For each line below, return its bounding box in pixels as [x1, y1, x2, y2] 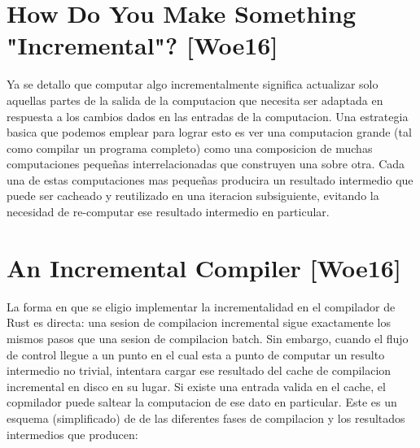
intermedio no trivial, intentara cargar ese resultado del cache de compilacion [7, 362, 392, 379]
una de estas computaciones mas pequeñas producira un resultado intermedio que [7, 171, 413, 188]
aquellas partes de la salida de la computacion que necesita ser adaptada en [7, 91, 383, 108]
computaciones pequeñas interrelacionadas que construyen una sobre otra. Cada [7, 155, 405, 172]
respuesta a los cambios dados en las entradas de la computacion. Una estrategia [7, 107, 409, 124]
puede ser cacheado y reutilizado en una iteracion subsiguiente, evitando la [7, 187, 379, 204]
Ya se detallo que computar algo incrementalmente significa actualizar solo [7, 76, 378, 93]
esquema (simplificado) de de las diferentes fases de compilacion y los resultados [7, 409, 405, 426]
